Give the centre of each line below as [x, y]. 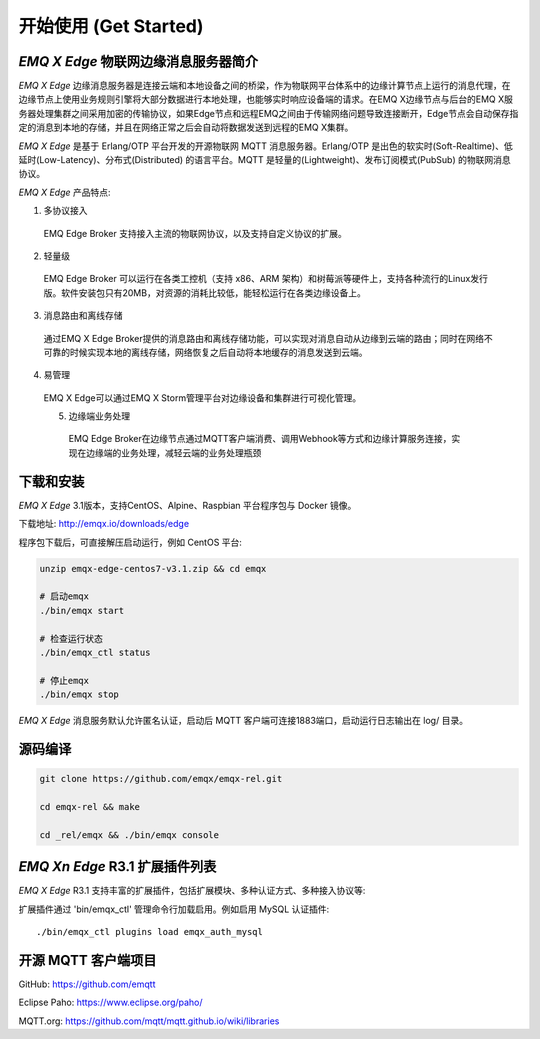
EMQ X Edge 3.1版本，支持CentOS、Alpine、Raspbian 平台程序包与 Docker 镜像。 [187, 505]
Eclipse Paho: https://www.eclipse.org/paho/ [111, 1002]
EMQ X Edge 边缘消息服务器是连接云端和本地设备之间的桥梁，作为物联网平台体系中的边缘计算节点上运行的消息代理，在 [264, 86]
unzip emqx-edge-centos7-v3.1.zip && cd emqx [153, 568]
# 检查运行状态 [71, 638]
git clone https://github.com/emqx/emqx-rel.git [161, 779]
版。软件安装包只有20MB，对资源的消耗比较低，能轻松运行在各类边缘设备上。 [205, 292]
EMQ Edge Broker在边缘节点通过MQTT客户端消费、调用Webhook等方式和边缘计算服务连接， [260, 439]
